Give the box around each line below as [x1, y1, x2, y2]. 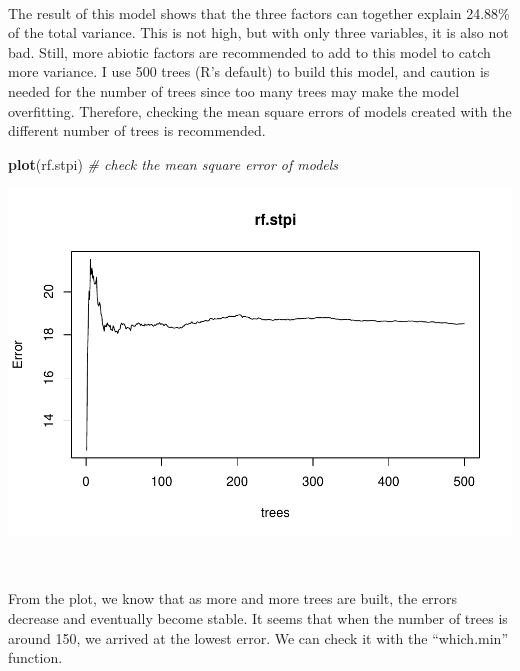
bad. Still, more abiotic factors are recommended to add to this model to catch [8, 41, 491, 62]
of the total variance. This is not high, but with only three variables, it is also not [8, 22, 509, 43]
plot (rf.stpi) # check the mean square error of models [8, 153, 339, 174]
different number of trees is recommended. [8, 120, 266, 141]
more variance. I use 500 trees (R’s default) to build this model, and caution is [8, 61, 490, 82]
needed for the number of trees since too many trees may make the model [8, 80, 460, 101]
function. [8, 647, 63, 668]
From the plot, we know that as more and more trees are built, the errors [8, 588, 458, 609]
